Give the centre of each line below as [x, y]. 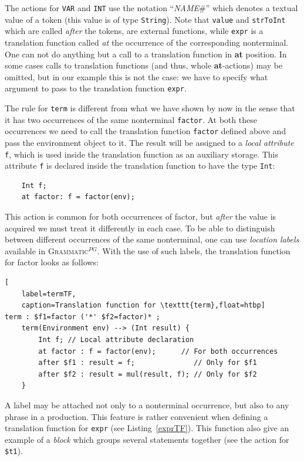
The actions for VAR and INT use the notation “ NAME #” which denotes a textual [151, 8]
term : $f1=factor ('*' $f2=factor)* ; [82, 317]
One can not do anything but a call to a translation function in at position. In [146, 54]
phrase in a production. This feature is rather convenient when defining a [136, 416]
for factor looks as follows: [52, 262]
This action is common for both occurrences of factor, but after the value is [141, 216]
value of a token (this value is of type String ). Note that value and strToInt [145, 19]
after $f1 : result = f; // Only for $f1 [148, 363]
